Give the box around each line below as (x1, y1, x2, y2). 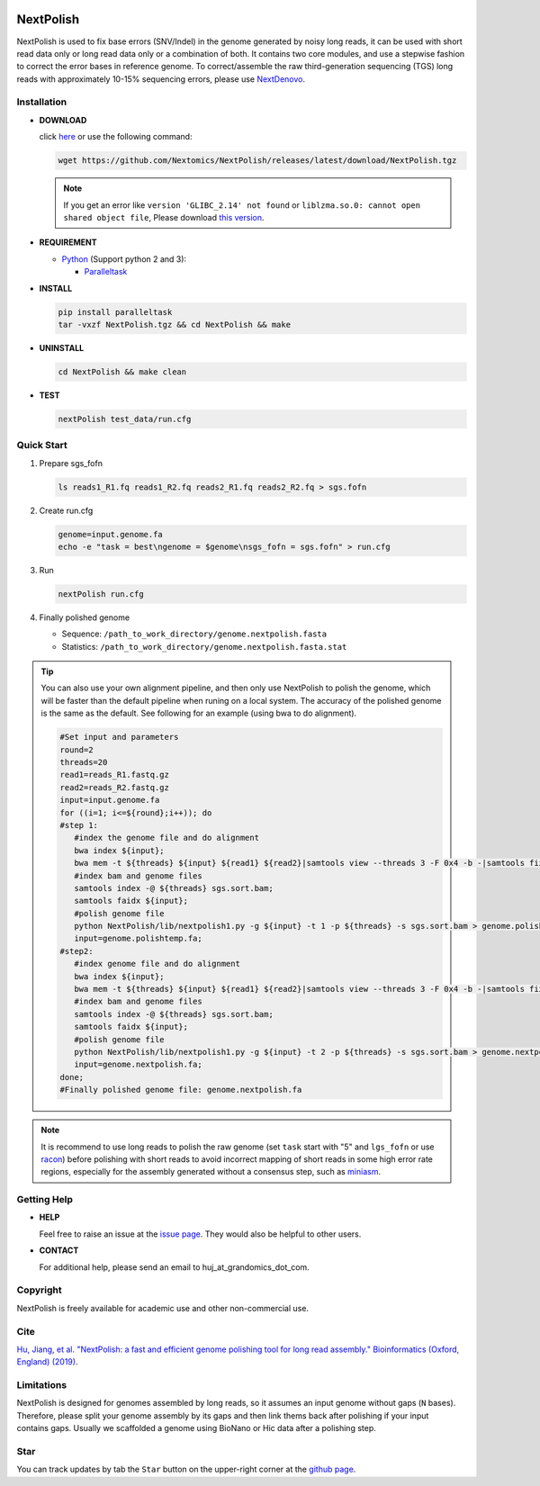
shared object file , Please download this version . (63, 212, 265, 222)
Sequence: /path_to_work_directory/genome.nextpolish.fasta (61, 628, 328, 639)
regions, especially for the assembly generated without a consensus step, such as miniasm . (40, 1166, 382, 1177)
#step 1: (59, 820, 99, 830)
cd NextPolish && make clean (58, 366, 187, 377)
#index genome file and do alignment (73, 959, 240, 969)
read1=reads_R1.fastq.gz (59, 770, 170, 780)
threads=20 (59, 757, 108, 767)
